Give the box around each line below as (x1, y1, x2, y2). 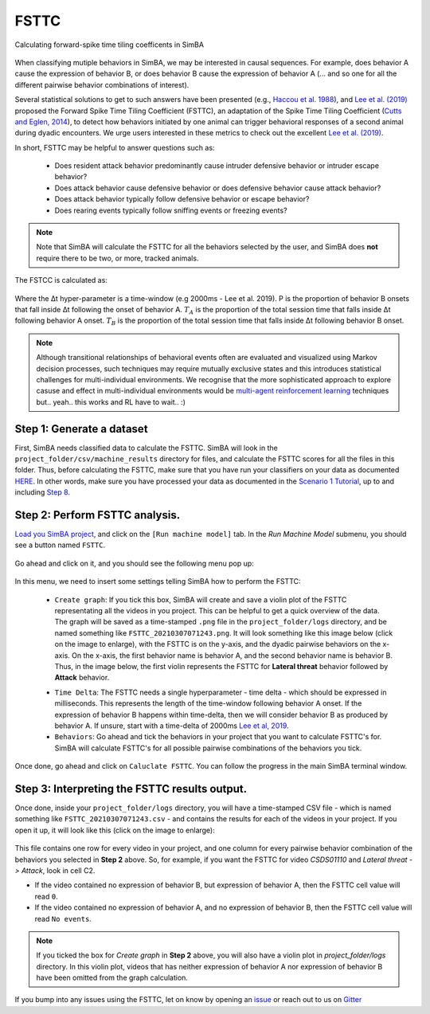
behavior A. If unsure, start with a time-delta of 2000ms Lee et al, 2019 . (54, 721, 290, 730)
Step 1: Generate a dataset (14, 422, 148, 436)
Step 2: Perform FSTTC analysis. (14, 508, 181, 522)
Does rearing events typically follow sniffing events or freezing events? (54, 206, 287, 215)
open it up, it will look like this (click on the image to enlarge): (14, 825, 215, 835)
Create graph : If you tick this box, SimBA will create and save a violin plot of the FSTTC (54, 594, 347, 605)
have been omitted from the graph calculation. (36, 973, 189, 983)
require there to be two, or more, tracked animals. (36, 253, 199, 263)
